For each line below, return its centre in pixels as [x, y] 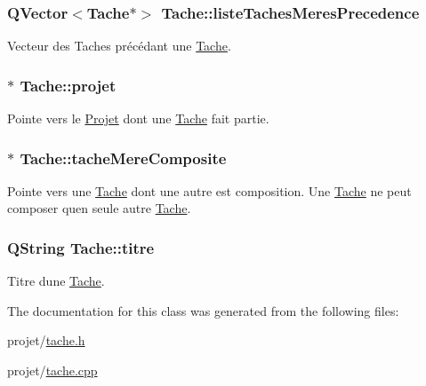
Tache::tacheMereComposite [123, 158]
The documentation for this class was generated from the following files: [203, 310]
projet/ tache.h [46, 340]
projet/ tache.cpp [52, 370]
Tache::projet [68, 85]
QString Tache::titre [81, 247]
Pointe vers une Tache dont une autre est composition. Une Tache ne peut [209, 190]
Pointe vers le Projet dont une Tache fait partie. [138, 118]
